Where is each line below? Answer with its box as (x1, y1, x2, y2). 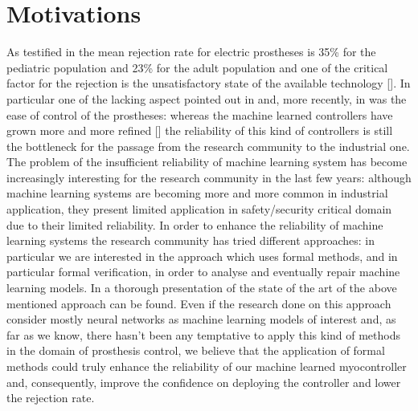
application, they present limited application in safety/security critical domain (6, 201, 392, 218)
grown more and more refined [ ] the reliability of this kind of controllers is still (6, 122, 393, 139)
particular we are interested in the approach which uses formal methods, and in (6, 247, 398, 264)
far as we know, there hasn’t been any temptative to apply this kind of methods (6, 326, 400, 343)
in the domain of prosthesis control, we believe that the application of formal (6, 342, 385, 359)
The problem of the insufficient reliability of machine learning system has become (6, 153, 408, 170)
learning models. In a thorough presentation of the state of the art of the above (6, 279, 397, 296)
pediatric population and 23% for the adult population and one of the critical (6, 59, 388, 75)
